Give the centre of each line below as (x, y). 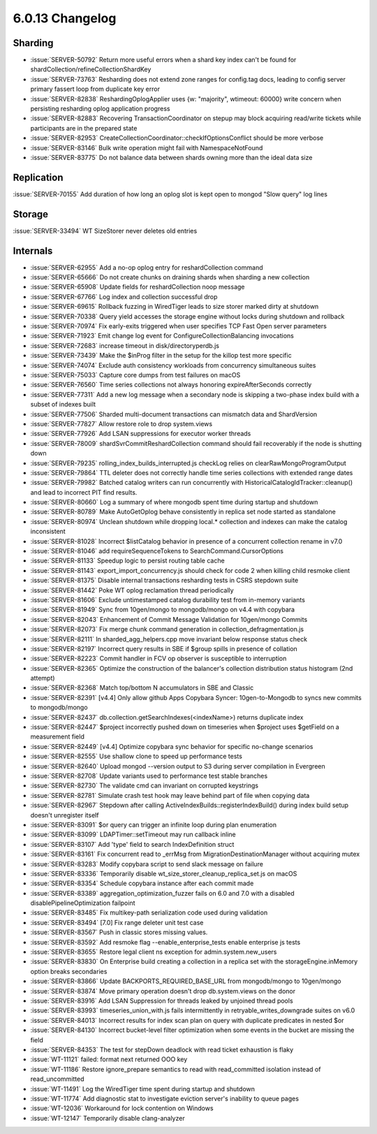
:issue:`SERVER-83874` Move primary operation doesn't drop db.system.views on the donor (163, 991)
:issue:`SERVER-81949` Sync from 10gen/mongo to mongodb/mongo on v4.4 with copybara (163, 610)
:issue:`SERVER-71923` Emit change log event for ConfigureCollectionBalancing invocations (162, 336)
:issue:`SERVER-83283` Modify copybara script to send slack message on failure (147, 864)
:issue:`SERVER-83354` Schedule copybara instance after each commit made (142, 883)
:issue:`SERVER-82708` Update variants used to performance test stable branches (149, 776)
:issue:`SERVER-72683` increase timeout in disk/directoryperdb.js (125, 345)
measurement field (58, 736)
